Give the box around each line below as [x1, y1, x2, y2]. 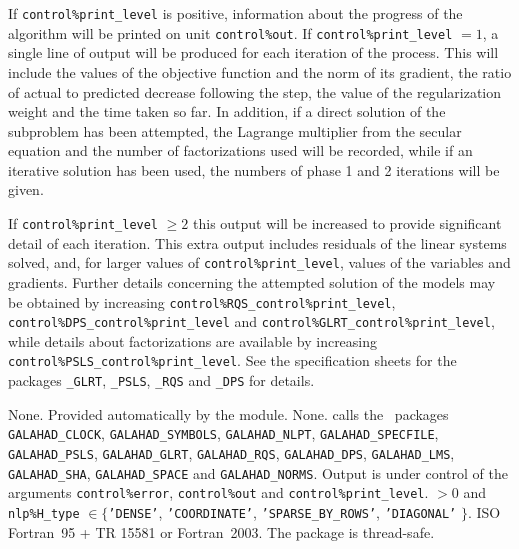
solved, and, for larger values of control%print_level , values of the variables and [8, 252, 511, 273]
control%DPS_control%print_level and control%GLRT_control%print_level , [8, 311, 495, 332]
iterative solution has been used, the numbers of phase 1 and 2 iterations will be [8, 159, 500, 180]
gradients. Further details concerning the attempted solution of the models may [8, 271, 496, 292]
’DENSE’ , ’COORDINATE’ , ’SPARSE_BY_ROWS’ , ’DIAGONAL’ [108, 502, 457, 522]
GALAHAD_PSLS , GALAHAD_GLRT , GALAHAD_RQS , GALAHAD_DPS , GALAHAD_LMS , [8, 443, 455, 464]
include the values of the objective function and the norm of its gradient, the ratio [8, 61, 512, 82]
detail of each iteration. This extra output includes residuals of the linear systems [8, 232, 507, 253]
